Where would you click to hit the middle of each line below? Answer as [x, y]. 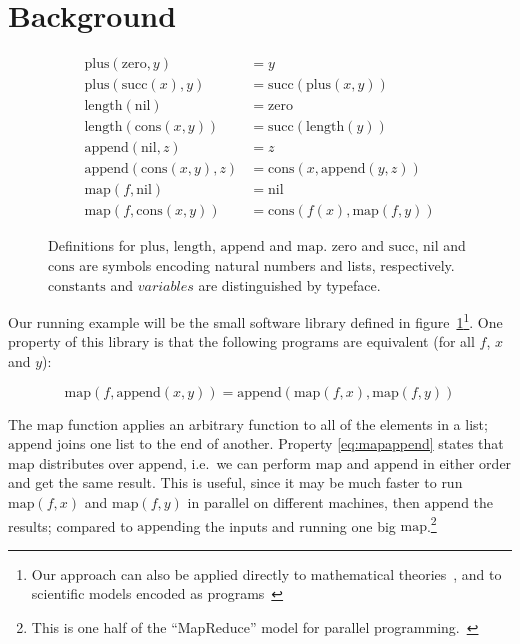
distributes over [86, 462]
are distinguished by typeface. [289, 284]
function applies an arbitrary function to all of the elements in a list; [277, 423]
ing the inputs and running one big [288, 525]
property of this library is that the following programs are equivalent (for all [241, 341]
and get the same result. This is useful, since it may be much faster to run [235, 482]
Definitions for [92, 245]
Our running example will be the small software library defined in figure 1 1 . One [255, 320]
